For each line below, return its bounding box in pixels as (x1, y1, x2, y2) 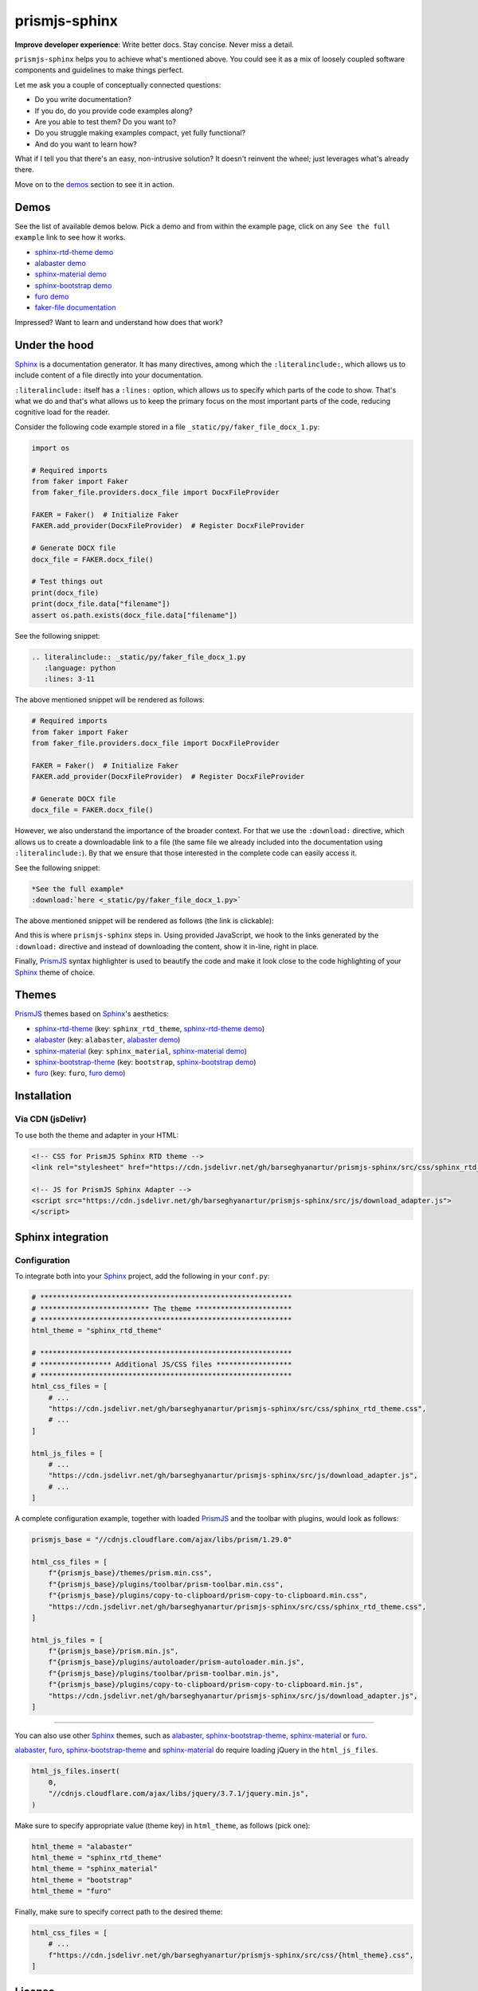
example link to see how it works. (14, 233, 126, 242)
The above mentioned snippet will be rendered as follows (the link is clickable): (14, 916, 274, 925)
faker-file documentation (34, 303, 116, 312)
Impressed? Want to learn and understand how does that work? (14, 317, 223, 327)
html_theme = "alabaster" (31, 1842, 133, 1851)
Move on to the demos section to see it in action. (14, 179, 175, 189)
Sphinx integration (14, 1230, 109, 1244)
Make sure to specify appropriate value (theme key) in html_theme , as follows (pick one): (14, 1821, 311, 1830)
